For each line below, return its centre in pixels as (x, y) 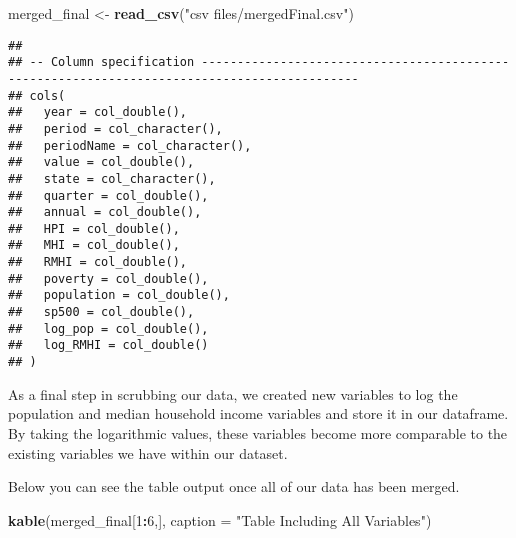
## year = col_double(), (97, 112)
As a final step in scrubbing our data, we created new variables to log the (233, 393)
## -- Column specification (101, 62)
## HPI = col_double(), (94, 228)
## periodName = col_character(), (130, 145)
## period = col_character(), (115, 128)
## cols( (37, 95)
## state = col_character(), (112, 178)
